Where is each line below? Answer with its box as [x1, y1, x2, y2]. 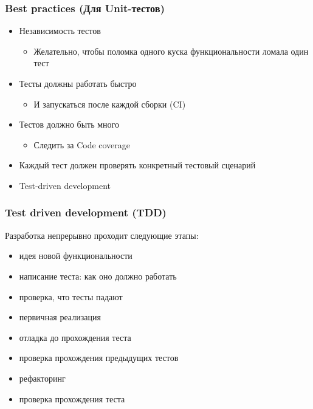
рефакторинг [19, 371, 66, 384]
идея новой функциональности [19, 249, 132, 262]
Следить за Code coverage [33, 138, 131, 151]
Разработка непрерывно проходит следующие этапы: [5, 229, 199, 241]
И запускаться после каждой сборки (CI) [33, 97, 186, 110]
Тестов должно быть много [19, 118, 119, 131]
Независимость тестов [19, 24, 101, 37]
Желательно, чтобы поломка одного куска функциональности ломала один [33, 44, 309, 57]
